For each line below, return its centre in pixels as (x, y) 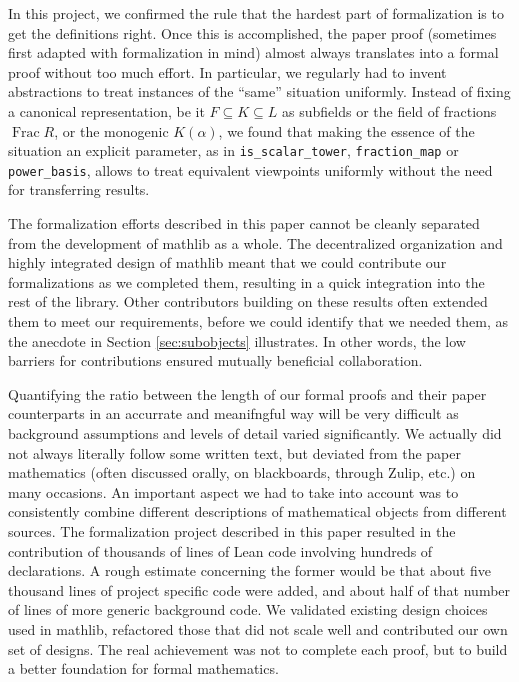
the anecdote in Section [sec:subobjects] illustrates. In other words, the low (237, 340)
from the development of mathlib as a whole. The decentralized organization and (255, 242)
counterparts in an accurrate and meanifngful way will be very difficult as (233, 413)
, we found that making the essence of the (346, 130)
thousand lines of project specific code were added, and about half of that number (259, 589)
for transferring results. (79, 189)
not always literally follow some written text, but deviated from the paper (234, 452)
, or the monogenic (111, 130)
